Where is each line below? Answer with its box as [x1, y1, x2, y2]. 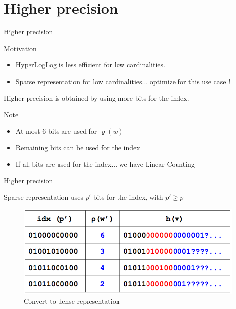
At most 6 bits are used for [15, 125, 97, 136]
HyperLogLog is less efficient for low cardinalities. [15, 60, 165, 70]
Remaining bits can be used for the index [15, 142, 140, 153]
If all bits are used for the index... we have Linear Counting [15, 158, 195, 169]
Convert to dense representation [24, 295, 120, 306]
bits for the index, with [93, 192, 163, 202]
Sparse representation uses [4, 192, 84, 202]
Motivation [4, 43, 37, 53]
